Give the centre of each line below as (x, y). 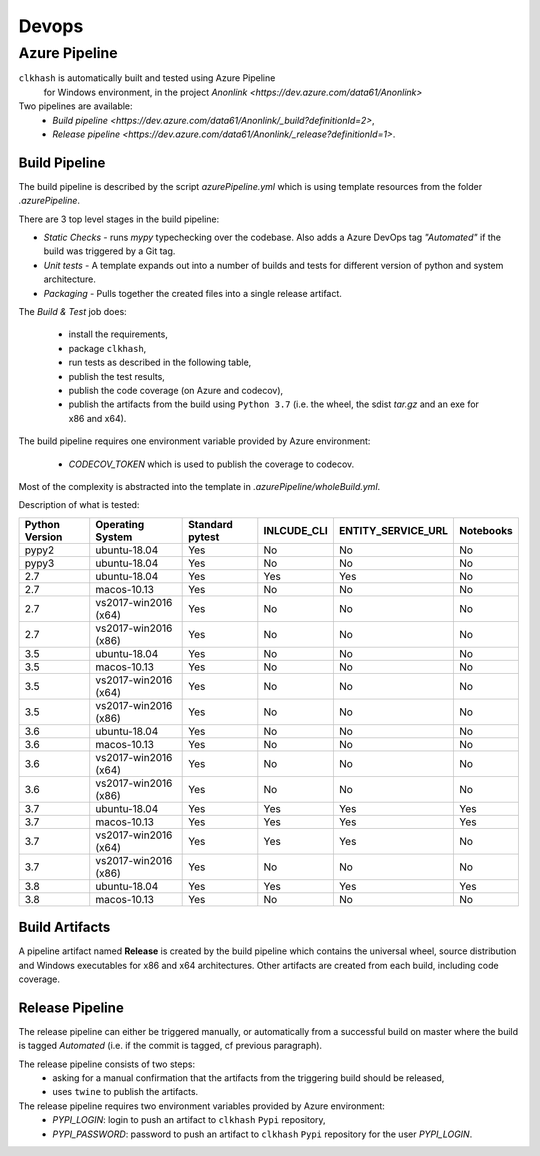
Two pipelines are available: (76, 106)
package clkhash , (107, 348)
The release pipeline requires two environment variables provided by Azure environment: (201, 1106)
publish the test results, (116, 376)
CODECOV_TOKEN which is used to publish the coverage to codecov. (211, 464)
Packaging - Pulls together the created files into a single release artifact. (192, 293)
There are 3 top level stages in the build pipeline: (119, 219)
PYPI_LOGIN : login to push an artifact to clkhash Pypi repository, (189, 1120)
